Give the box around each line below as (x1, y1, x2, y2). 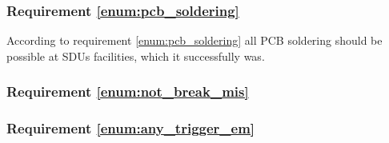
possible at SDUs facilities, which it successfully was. (6, 47, 265, 64)
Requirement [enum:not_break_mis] (6, 81, 249, 101)
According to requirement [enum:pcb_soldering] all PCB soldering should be (6, 32, 383, 49)
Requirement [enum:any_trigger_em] (6, 118, 255, 138)
